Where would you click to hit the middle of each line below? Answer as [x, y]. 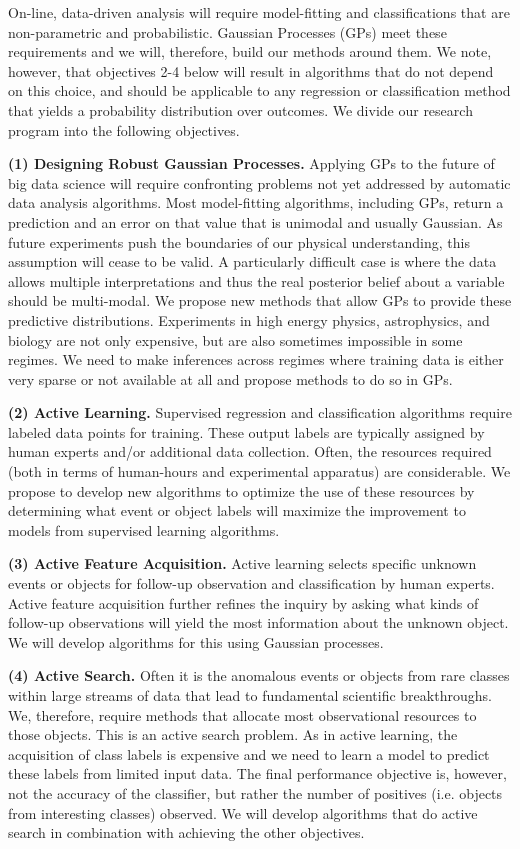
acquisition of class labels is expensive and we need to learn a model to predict [249, 753]
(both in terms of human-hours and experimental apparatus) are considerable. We [259, 471]
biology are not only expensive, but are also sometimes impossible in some [235, 339]
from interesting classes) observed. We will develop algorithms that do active [243, 812]
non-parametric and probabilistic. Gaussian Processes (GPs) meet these [227, 31]
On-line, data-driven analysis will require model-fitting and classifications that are [259, 12]
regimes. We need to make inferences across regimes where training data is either [256, 359]
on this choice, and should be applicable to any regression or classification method [259, 90]
